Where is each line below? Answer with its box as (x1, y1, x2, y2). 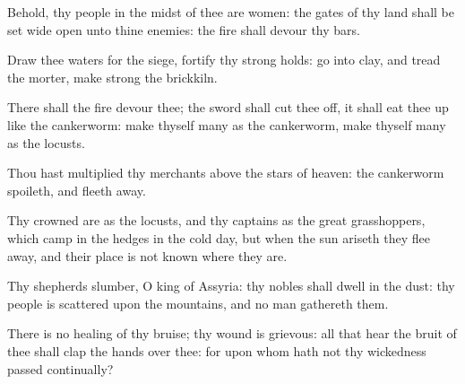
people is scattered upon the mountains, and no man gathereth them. (7, 293, 389, 312)
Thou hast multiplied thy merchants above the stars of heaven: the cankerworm (7, 163, 444, 182)
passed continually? (7, 359, 114, 378)
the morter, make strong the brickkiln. (7, 67, 218, 86)
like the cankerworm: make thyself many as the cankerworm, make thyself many (7, 115, 446, 134)
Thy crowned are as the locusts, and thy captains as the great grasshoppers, (7, 211, 426, 230)
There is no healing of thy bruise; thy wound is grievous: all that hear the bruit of (7, 324, 457, 343)
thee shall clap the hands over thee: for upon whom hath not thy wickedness (7, 341, 426, 360)
